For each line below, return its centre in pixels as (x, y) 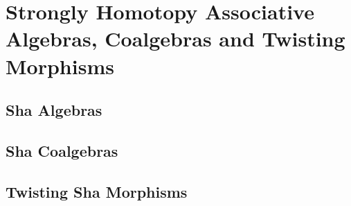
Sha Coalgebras (62, 150)
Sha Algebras (54, 110)
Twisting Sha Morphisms (97, 191)
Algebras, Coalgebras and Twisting (175, 38)
